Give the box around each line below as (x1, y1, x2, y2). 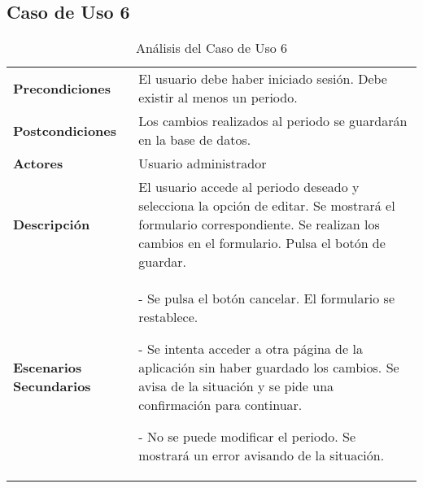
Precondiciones (13, 78, 111, 98)
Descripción (13, 215, 90, 234)
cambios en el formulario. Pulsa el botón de (138, 233, 386, 253)
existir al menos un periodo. (138, 88, 298, 107)
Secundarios (13, 377, 91, 396)
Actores (13, 154, 63, 173)
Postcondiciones (13, 120, 117, 140)
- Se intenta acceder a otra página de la (138, 339, 363, 359)
